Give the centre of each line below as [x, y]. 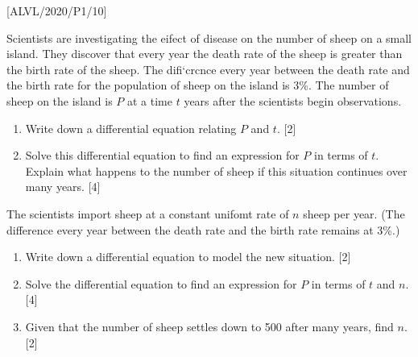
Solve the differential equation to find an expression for [161, 283]
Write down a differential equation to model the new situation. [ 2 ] [188, 257]
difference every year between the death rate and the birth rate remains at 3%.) [203, 229]
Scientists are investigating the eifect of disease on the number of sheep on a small [209, 37]
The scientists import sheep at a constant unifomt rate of [148, 213]
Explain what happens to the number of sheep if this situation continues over [216, 170]
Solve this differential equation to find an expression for [162, 155]
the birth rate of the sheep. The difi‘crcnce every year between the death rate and [208, 69]
